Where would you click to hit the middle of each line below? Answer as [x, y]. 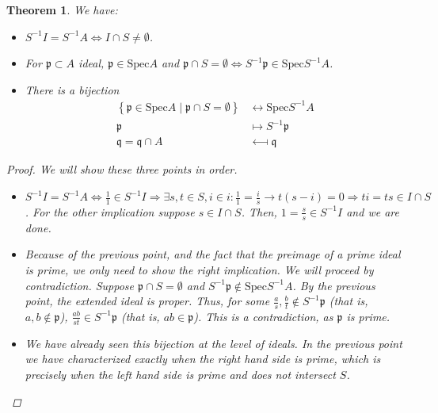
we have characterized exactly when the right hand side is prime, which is [203, 359]
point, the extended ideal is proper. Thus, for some [147, 301]
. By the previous [334, 285]
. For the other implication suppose [110, 211]
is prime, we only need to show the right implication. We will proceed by [199, 269]
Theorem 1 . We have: [62, 10]
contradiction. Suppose [80, 285]
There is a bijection [72, 89]
